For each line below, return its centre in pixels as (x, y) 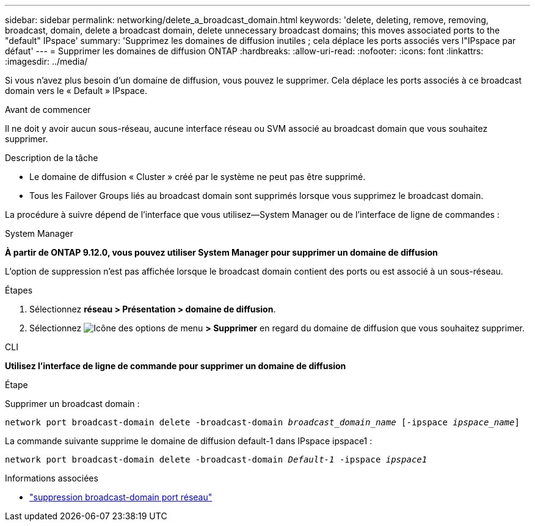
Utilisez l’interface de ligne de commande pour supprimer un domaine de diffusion (176, 366)
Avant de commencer (48, 110)
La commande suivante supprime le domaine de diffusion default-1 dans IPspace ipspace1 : (189, 441)
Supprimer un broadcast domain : (72, 404)
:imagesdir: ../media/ (46, 61)
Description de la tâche (52, 158)
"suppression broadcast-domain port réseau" (121, 497)
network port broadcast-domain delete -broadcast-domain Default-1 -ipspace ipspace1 (216, 459)
